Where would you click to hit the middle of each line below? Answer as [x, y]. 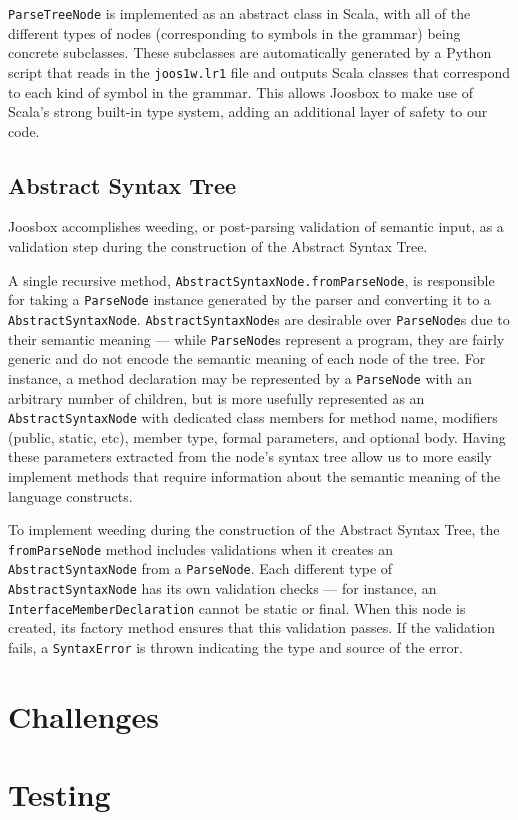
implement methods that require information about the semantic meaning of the [254, 475]
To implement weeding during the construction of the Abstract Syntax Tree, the [254, 529]
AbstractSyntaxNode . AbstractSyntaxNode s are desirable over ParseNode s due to [259, 318]
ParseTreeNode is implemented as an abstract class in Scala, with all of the [239, 13]
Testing [59, 794]
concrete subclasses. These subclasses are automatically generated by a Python [250, 52]
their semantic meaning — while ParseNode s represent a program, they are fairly [256, 338]
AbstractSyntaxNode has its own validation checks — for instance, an [222, 588]
